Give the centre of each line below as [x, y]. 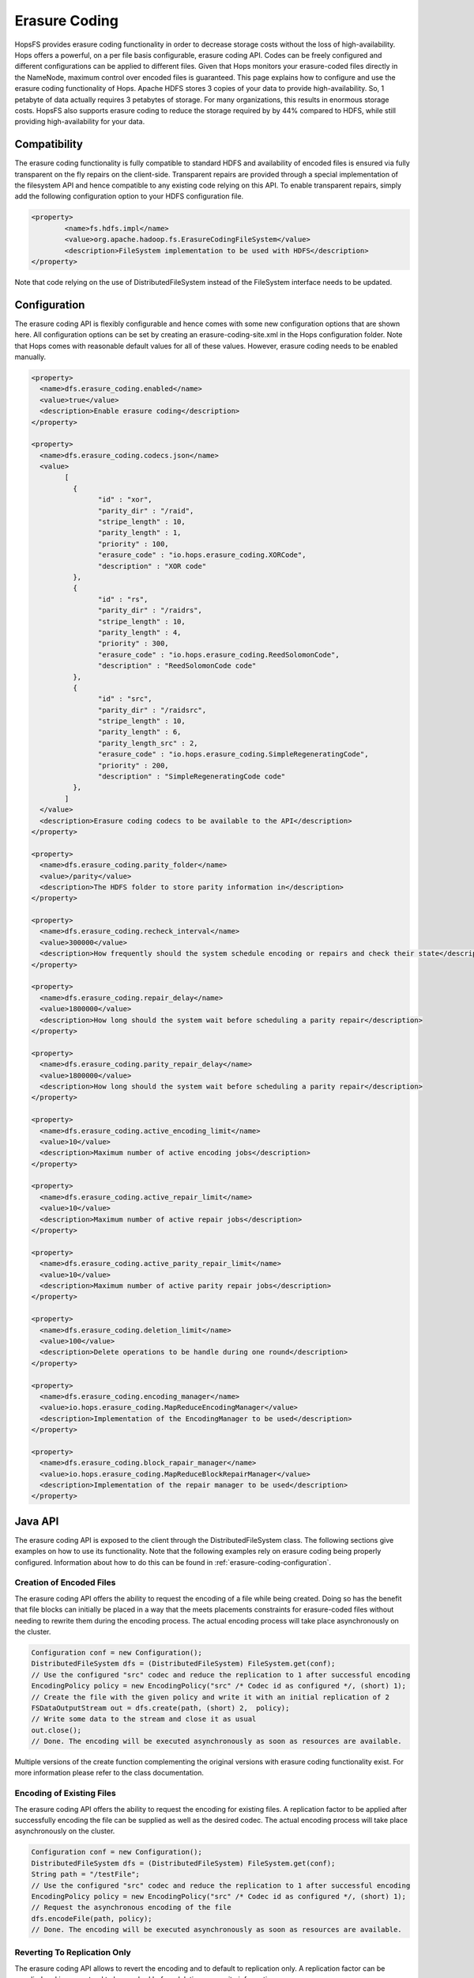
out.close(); [56, 1730]
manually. [30, 357]
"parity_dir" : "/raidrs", [150, 610]
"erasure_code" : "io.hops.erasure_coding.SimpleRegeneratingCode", [233, 754]
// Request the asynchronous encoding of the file [132, 1908]
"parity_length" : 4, [139, 632]
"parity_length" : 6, [139, 732]
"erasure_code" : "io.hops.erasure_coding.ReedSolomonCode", [218, 654]
